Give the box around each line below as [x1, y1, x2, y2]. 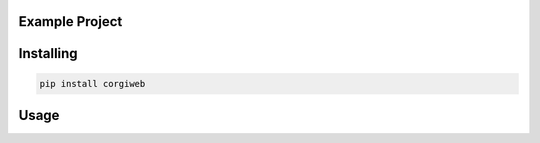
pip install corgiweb [39, 78, 146, 89]
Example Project [18, 13, 123, 30]
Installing [18, 45, 79, 62]
